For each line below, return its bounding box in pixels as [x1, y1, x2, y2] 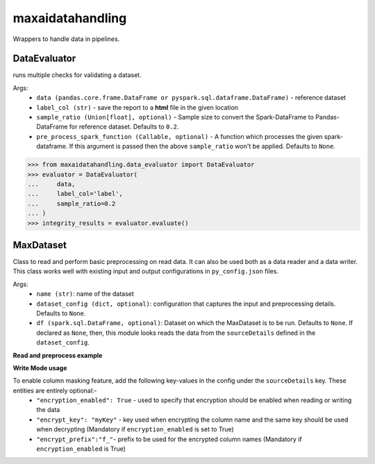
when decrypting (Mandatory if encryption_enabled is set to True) [36, 425, 234, 433]
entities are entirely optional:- [12, 386, 97, 395]
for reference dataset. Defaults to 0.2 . [69, 122, 179, 131]
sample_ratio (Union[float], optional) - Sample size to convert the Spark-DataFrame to [36, 113, 314, 122]
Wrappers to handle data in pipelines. [12, 35, 120, 43]
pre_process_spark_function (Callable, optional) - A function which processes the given [36, 132, 323, 140]
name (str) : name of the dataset [36, 290, 135, 298]
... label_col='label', [27, 190, 123, 198]
